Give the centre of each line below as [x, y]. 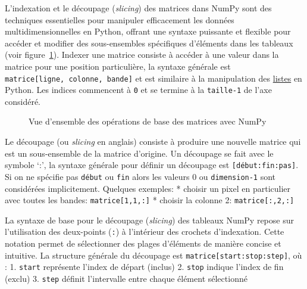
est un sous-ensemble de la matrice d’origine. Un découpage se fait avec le [139, 153]
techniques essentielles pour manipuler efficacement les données [120, 19]
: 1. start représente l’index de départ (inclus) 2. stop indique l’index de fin [144, 267]
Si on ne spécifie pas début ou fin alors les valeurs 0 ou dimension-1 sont [140, 176]
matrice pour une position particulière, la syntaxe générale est [118, 66]
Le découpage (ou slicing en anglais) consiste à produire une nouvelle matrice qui [153, 142]
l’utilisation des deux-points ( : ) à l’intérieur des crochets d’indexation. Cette [145, 231]
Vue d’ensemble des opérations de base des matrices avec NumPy [148, 121]
